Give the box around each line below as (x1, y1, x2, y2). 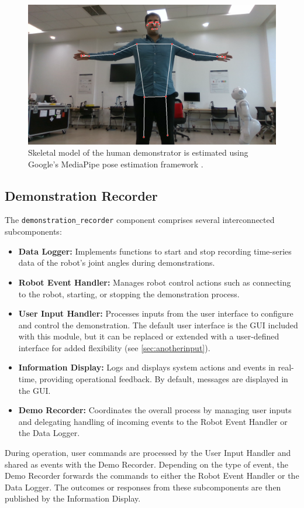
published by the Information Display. (5, 492, 141, 504)
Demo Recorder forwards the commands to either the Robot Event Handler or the (5, 469, 299, 482)
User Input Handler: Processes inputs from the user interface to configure (18, 307, 293, 320)
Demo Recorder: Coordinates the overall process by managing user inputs (18, 404, 292, 416)
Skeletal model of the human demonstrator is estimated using (28, 146, 248, 159)
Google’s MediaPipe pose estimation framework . (28, 157, 203, 170)
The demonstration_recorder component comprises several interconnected (5, 214, 275, 226)
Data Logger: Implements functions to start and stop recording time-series (18, 245, 292, 257)
